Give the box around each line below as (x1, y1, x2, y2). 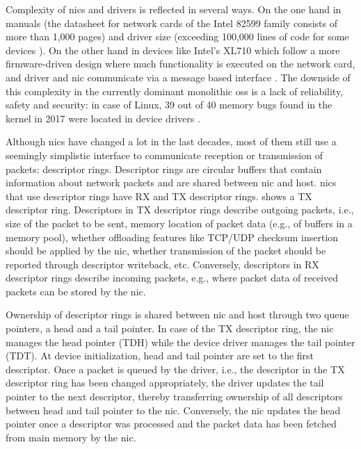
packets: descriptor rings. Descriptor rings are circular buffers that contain (6, 161, 322, 176)
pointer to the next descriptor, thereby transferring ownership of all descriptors (6, 389, 343, 404)
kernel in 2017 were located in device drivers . (6, 111, 200, 125)
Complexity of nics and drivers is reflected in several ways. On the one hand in (6, 2, 342, 16)
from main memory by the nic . (6, 430, 136, 444)
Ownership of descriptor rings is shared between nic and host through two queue (6, 307, 349, 322)
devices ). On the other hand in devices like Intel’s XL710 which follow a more (6, 42, 340, 57)
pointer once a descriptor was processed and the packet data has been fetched (6, 416, 337, 431)
